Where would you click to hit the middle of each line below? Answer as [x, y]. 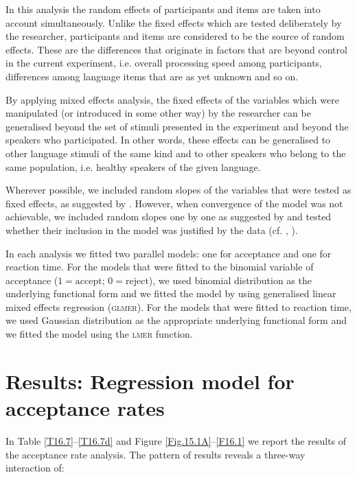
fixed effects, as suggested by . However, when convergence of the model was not [174, 203]
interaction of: [35, 468]
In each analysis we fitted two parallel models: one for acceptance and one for [169, 253]
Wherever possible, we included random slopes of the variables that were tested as [178, 190]
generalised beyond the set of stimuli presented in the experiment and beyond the [177, 126]
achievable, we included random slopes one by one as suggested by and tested [169, 217]
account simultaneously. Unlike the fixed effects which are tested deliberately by [174, 22]
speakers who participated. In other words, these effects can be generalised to [168, 140]
